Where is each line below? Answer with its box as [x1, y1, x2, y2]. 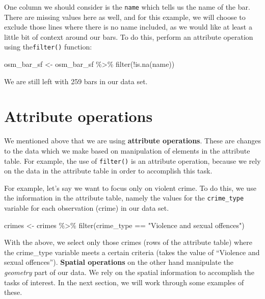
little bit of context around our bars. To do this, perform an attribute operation [4, 31, 253, 42]
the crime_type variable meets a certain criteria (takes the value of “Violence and [4, 246, 260, 257]
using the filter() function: [4, 41, 92, 52]
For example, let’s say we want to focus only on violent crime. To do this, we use [4, 182, 256, 193]
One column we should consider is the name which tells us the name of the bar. [4, 2, 250, 12]
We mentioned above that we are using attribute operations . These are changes [4, 135, 261, 146]
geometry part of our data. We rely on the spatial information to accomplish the [4, 267, 254, 278]
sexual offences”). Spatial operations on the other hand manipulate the [4, 257, 234, 267]
